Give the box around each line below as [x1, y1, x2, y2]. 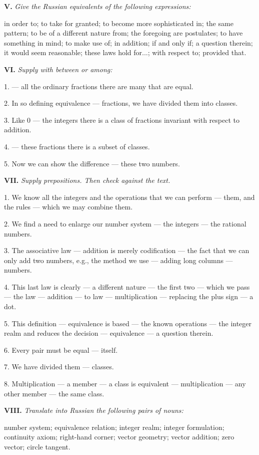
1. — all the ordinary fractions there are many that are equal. [4, 81, 193, 91]
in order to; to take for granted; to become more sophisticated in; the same [4, 18, 233, 28]
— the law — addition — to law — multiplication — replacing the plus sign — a [4, 291, 253, 302]
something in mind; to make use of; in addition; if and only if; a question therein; [4, 37, 253, 48]
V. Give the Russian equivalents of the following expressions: [4, 1, 191, 11]
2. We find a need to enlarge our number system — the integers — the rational [4, 218, 246, 229]
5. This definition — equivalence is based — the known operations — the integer [4, 318, 252, 328]
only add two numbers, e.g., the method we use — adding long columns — [4, 255, 233, 265]
